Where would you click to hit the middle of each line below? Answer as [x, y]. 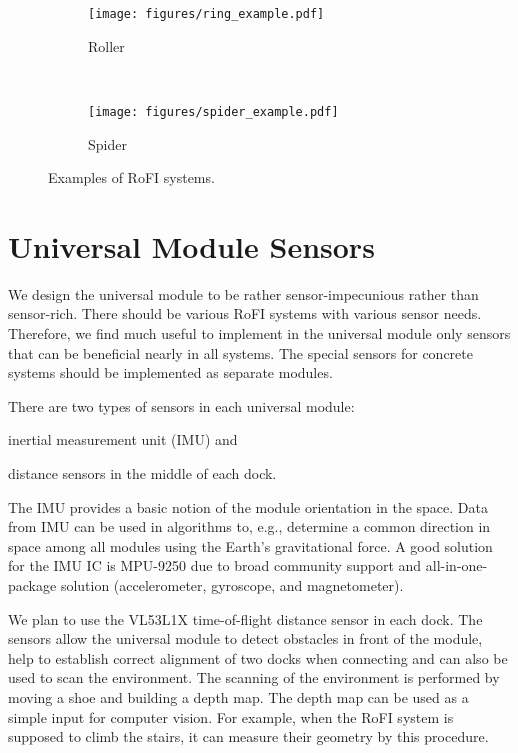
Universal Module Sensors [191, 245]
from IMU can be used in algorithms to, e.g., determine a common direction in [249, 526]
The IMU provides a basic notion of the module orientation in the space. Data [248, 506]
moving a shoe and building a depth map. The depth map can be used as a [238, 696]
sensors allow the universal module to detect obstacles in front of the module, [245, 638]
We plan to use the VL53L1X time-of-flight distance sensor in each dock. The [245, 618]
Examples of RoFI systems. [131, 177]
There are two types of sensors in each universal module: [181, 405]
